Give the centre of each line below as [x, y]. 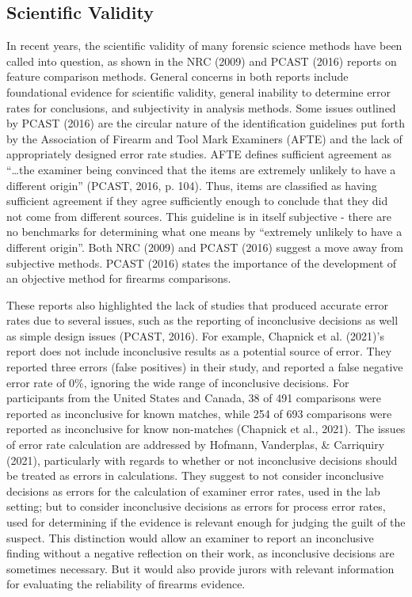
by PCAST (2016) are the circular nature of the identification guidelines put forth [206, 123]
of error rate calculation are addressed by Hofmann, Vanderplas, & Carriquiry [196, 445]
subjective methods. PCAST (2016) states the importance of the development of [202, 262]
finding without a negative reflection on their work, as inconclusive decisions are [200, 553]
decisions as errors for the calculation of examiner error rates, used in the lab [193, 491]
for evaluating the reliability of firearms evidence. [126, 584]
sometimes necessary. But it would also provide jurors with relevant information [200, 568]
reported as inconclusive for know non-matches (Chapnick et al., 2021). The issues [206, 429]
